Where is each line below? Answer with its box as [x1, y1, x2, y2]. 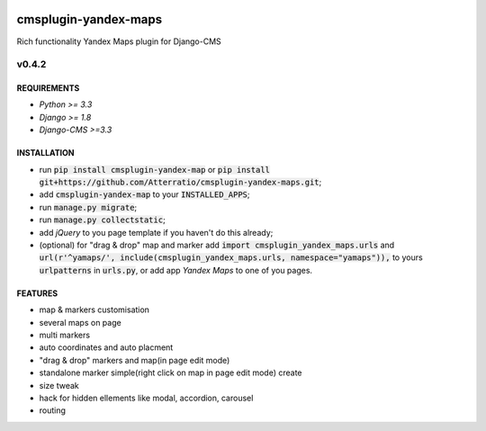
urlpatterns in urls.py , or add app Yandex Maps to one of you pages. [39, 265, 313, 275]
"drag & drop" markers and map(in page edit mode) [39, 355, 230, 365]
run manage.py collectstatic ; [39, 214, 166, 225]
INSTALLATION [16, 148, 75, 158]
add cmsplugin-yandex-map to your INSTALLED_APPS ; [39, 189, 250, 200]
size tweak [39, 380, 80, 391]
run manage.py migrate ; [39, 202, 138, 212]
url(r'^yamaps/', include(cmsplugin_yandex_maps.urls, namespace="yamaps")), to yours [39, 252, 423, 263]
